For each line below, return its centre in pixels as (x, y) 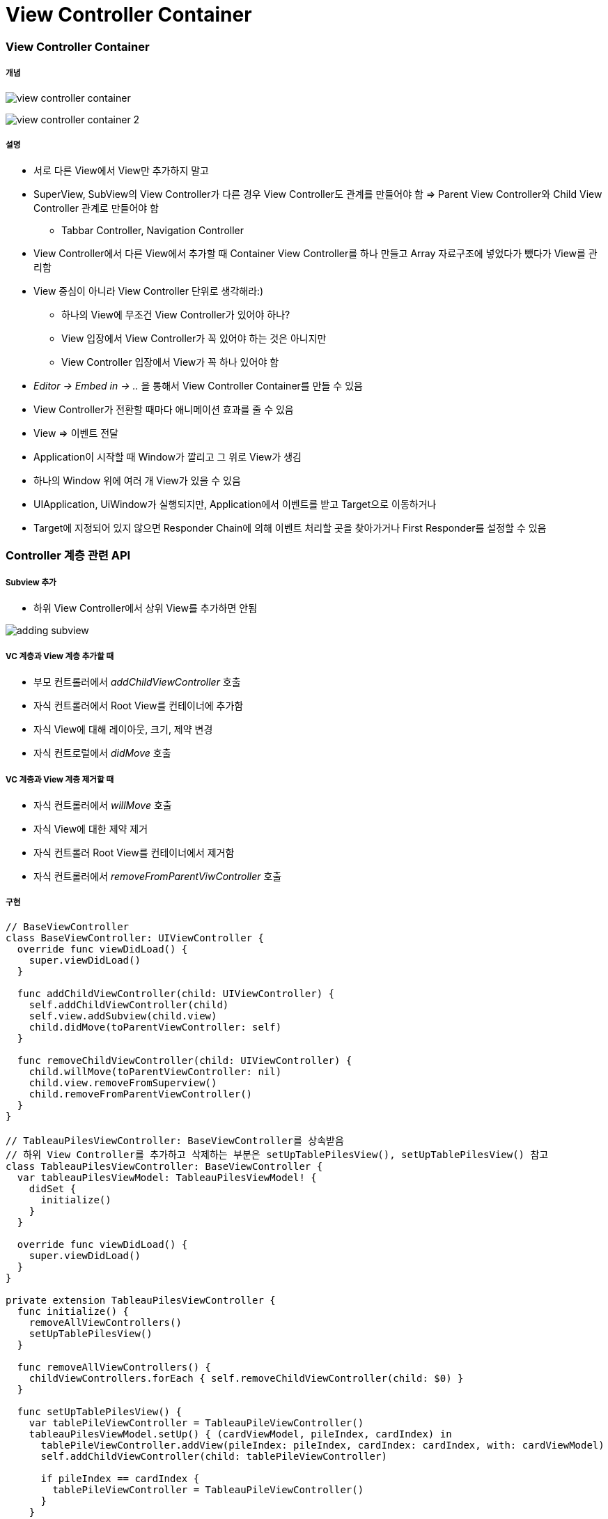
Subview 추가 (31, 583)
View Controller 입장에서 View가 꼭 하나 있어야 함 (170, 362)
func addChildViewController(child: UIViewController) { (176, 993)
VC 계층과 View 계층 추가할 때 (60, 656)
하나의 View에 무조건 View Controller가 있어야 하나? (176, 315)
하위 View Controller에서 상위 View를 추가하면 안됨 (146, 608)
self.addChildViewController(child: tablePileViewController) (214, 1456)
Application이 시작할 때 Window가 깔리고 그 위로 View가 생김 (167, 457)
